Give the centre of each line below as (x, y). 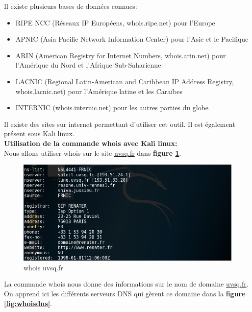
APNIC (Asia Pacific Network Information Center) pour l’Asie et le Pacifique (132, 39)
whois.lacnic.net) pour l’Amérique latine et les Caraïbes (99, 91)
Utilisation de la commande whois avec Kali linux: (91, 143)
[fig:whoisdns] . (28, 303)
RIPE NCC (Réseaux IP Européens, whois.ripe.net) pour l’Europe (115, 22)
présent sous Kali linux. (39, 133)
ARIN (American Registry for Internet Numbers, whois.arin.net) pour (121, 55)
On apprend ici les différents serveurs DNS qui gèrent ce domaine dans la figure (125, 293)
